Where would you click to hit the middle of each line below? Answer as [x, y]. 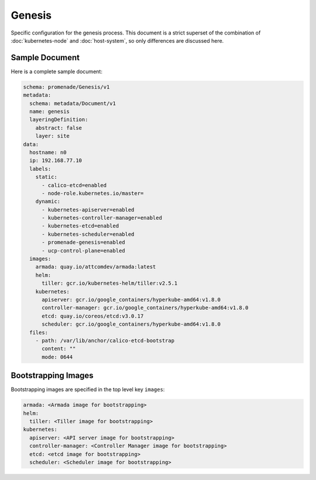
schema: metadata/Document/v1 [73, 103]
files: [39, 332]
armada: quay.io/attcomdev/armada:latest [96, 267]
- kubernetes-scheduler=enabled [88, 234]
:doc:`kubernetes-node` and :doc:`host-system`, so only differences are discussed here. [117, 40]
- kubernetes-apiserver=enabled [88, 210]
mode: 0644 [57, 357]
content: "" [59, 349]
